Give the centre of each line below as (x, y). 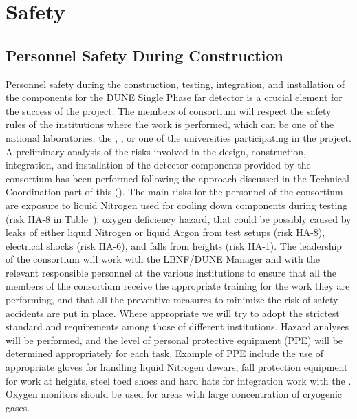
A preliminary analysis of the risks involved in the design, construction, (156, 151)
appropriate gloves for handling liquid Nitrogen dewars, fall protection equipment (177, 367)
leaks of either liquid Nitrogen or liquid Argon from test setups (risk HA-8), (165, 232)
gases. (18, 407)
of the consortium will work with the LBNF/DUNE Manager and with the (163, 259)
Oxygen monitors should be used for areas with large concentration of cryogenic (174, 394)
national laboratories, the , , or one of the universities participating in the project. (178, 137)
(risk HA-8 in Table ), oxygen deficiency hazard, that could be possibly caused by (178, 218)
